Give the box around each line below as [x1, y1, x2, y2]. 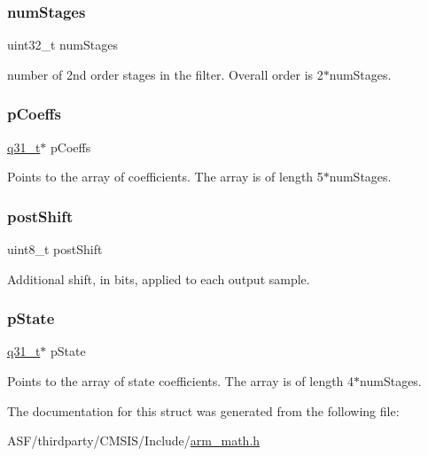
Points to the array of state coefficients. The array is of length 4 [7, 372, 354, 390]
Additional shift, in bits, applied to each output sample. [7, 269, 310, 288]
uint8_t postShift [7, 240, 103, 259]
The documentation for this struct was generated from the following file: [7, 401, 400, 420]
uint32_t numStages [7, 35, 118, 54]
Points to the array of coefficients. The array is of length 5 [7, 167, 323, 186]
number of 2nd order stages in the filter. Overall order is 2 [7, 65, 323, 83]
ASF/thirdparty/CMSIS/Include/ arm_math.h [7, 431, 261, 450]
